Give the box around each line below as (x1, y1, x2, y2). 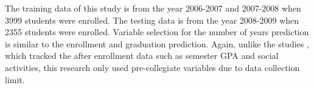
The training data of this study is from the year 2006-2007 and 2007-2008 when (5, 2, 301, 14)
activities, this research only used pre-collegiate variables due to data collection (5, 61, 300, 73)
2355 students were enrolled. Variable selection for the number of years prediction (5, 25, 309, 38)
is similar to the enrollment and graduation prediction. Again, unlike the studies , (5, 37, 309, 50)
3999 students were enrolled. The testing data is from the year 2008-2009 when (5, 13, 299, 26)
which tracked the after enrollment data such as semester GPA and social (5, 49, 279, 62)
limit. (5, 73, 25, 86)
